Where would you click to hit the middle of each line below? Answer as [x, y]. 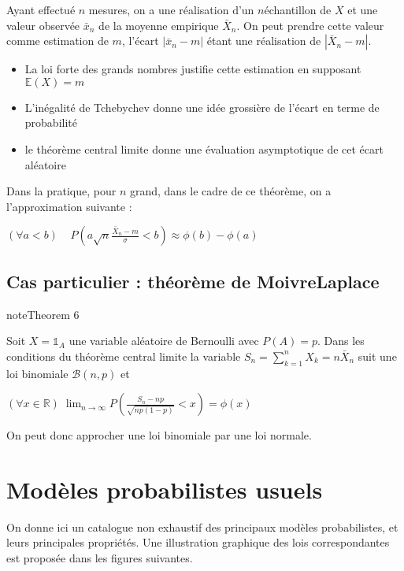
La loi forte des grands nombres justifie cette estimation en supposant [193, 69]
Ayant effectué [41, 9]
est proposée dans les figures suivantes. [100, 558]
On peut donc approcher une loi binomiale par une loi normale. [159, 435]
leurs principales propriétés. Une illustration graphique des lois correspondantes [198, 542]
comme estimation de [57, 41]
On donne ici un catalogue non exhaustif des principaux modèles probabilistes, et [202, 527]
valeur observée [43, 25]
